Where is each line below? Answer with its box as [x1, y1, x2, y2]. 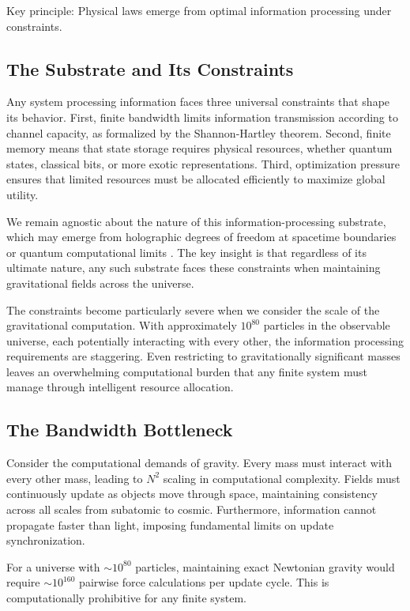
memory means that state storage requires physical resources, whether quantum [6, 140, 393, 157]
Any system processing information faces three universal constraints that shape [6, 93, 390, 110]
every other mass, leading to [6, 470, 143, 486]
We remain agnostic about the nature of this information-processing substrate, [6, 213, 386, 229]
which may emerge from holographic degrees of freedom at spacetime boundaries [6, 228, 397, 245]
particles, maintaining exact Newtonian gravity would [135, 558, 395, 575]
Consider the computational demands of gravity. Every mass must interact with [6, 454, 393, 471]
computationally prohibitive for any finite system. [6, 590, 246, 606]
